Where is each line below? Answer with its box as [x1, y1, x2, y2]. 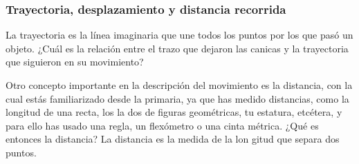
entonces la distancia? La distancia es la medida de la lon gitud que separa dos [6, 132, 340, 146]
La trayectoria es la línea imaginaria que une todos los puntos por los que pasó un [6, 28, 353, 42]
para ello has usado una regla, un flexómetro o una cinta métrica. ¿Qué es [6, 118, 319, 132]
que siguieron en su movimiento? [6, 54, 144, 69]
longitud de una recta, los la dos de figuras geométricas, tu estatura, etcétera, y [6, 105, 342, 119]
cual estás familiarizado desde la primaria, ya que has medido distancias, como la [6, 91, 349, 105]
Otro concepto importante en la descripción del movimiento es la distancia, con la [6, 78, 353, 92]
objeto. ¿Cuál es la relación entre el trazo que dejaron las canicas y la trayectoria [6, 41, 349, 55]
